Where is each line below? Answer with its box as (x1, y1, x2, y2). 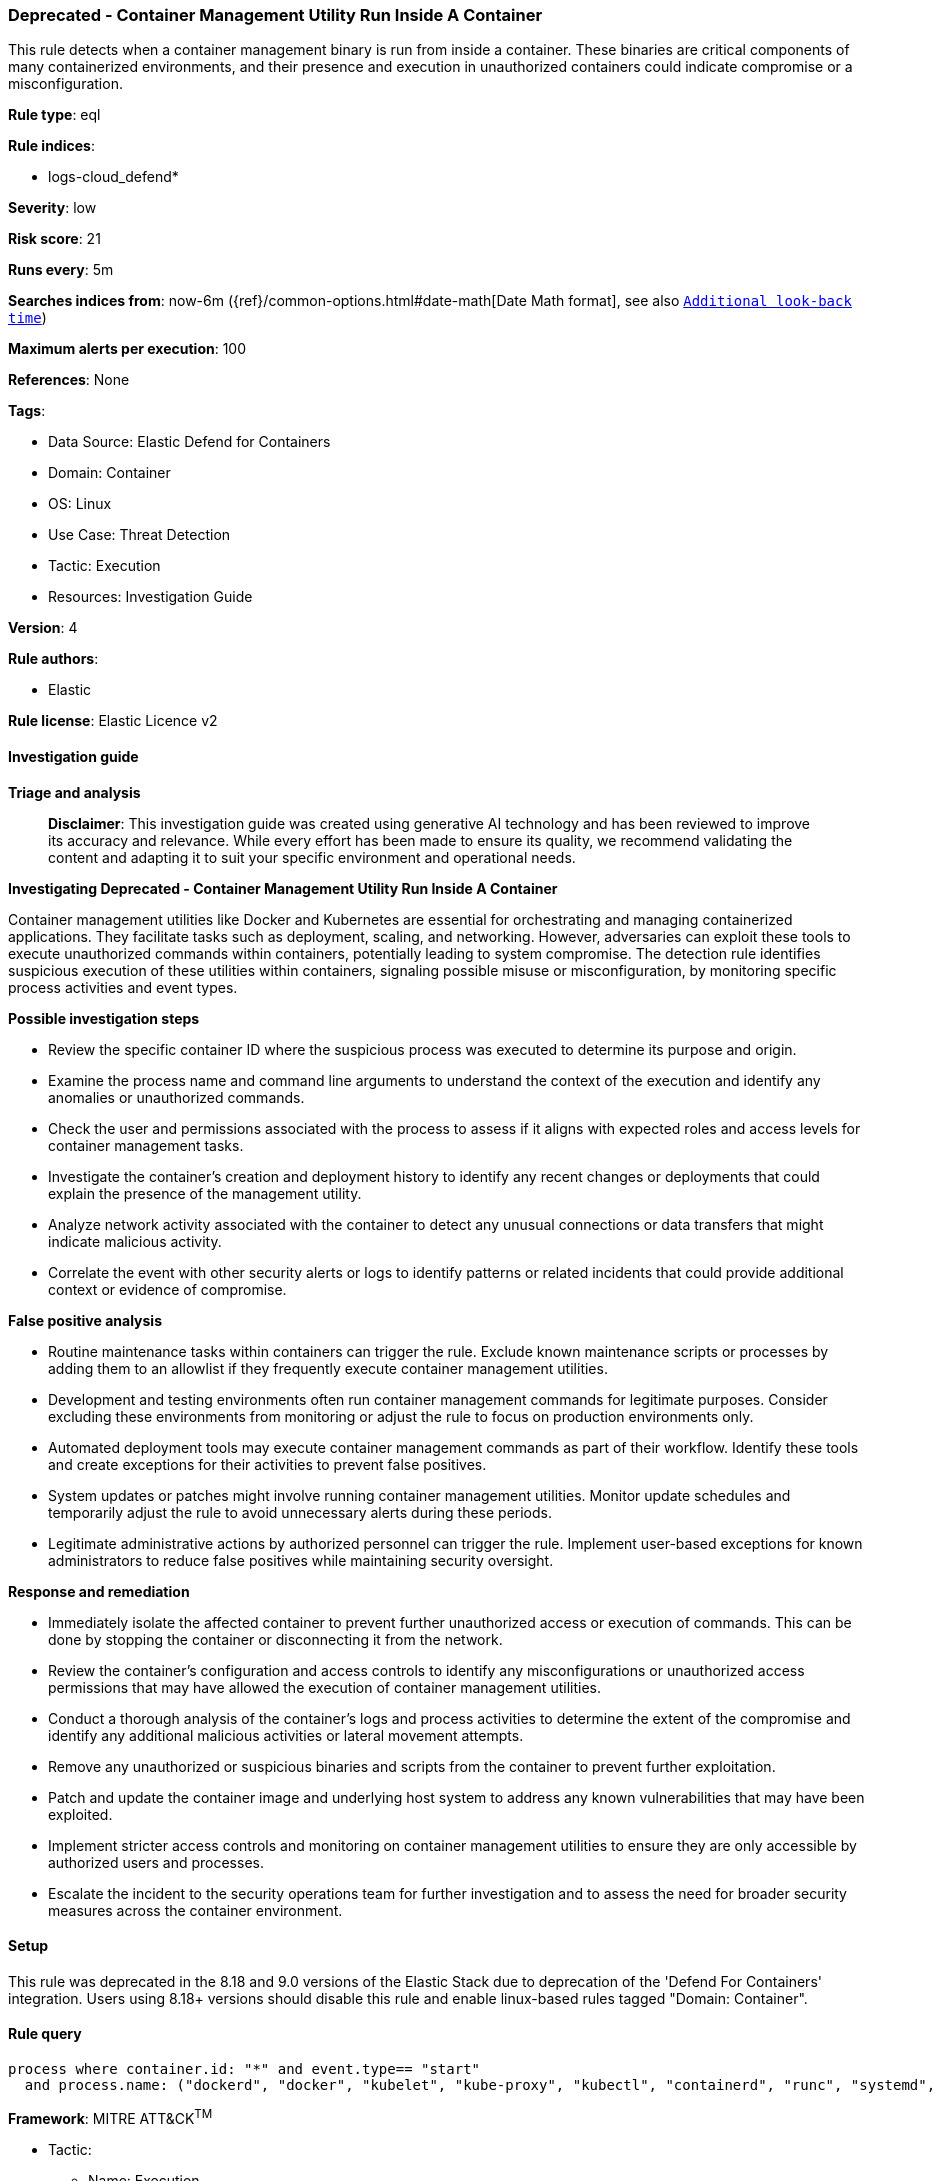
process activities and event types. (8, 978, 238, 996)
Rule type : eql (8, 106, 101, 124)
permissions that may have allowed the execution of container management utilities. (48, 1678, 601, 1696)
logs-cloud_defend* (48, 168, 179, 186)
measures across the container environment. (48, 1901, 343, 1919)
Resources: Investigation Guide (48, 588, 253, 606)
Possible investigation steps (8, 1009, 200, 1027)
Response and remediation (8, 1582, 190, 1600)
